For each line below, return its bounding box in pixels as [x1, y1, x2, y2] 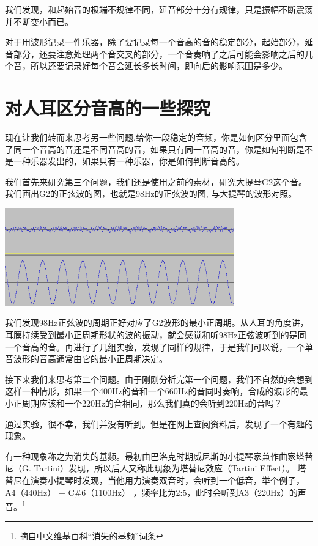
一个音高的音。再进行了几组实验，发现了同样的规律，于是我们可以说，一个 [5, 340, 305, 353]
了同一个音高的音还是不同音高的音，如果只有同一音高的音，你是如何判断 [5, 142, 296, 155]
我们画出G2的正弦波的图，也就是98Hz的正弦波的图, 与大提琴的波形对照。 [5, 187, 297, 200]
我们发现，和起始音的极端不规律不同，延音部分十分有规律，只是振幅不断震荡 [5, 3, 313, 15]
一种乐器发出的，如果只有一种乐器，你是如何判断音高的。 [13, 155, 245, 168]
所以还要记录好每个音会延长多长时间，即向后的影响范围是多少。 [30, 59, 287, 72]
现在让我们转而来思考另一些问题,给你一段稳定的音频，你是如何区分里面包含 [5, 131, 307, 144]
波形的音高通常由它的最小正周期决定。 [13, 352, 168, 365]
